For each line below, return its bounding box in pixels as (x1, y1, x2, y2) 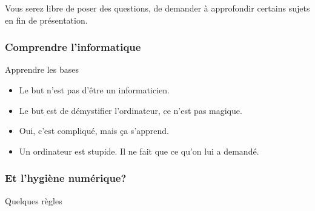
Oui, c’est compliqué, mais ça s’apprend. (19, 124, 170, 137)
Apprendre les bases (5, 63, 79, 76)
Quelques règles (5, 194, 62, 207)
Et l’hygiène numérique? (5, 170, 127, 186)
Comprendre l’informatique (5, 39, 141, 55)
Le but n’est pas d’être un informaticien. (19, 84, 170, 96)
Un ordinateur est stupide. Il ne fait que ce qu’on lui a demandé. (19, 144, 259, 157)
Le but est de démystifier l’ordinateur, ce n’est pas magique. (19, 104, 242, 116)
